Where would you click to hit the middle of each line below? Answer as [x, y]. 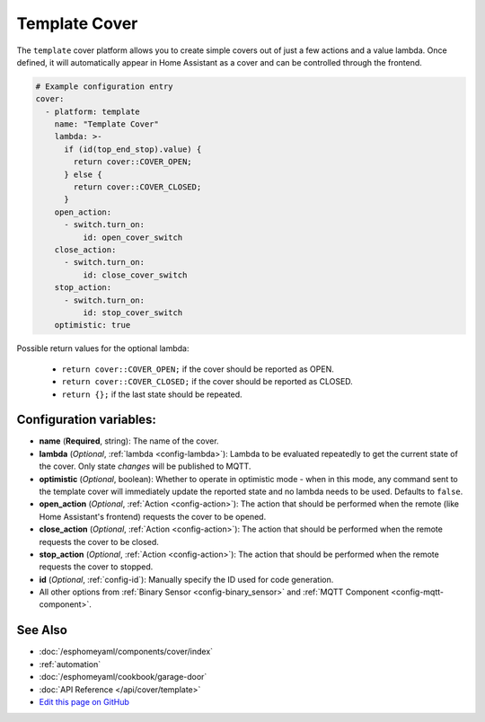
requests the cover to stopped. [96, 567]
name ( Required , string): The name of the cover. [129, 441]
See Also [42, 630]
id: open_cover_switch [132, 237]
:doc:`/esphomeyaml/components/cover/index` [126, 652]
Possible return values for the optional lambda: [103, 348]
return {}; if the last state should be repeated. [152, 394]
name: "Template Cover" [106, 124]
